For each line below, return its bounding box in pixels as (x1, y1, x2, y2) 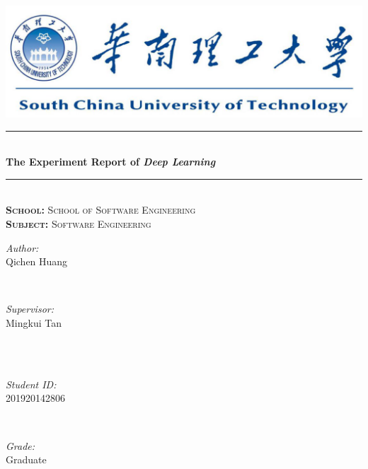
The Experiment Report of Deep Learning (6, 154, 216, 169)
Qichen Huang (6, 254, 68, 269)
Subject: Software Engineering (6, 216, 151, 231)
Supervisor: (6, 301, 54, 316)
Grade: (6, 438, 35, 453)
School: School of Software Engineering (6, 202, 196, 217)
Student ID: (6, 376, 57, 391)
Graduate (6, 452, 47, 467)
